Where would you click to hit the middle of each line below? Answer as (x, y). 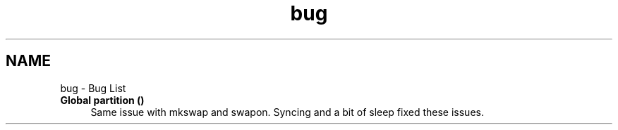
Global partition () (102, 100)
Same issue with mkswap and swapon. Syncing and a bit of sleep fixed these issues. (287, 112)
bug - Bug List (93, 88)
